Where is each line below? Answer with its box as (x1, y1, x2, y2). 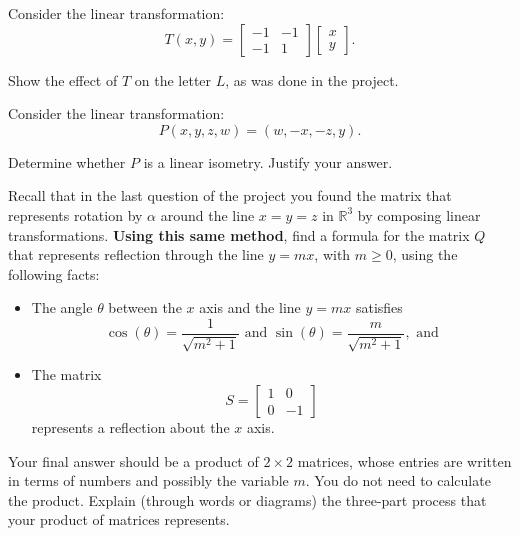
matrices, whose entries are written (297, 450, 512, 471)
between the (108, 297, 182, 318)
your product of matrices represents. (8, 509, 230, 530)
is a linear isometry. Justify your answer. (143, 151, 393, 172)
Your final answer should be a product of (8, 450, 259, 471)
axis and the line (199, 297, 301, 318)
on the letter (134, 69, 212, 90)
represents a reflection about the (31, 416, 230, 437)
